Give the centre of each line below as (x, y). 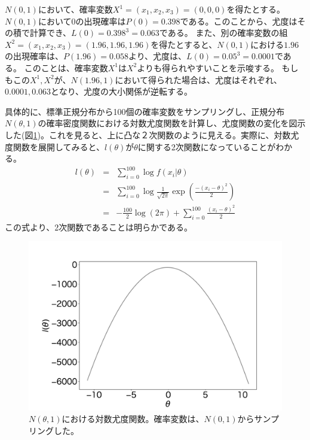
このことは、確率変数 (66, 67)
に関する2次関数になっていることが (207, 146)
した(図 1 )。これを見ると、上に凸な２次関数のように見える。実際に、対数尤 (152, 134)
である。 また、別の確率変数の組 (223, 33)
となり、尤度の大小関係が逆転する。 (122, 91)
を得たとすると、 (184, 44)
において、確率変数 (75, 9)
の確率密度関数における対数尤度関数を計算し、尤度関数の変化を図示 (172, 123)
